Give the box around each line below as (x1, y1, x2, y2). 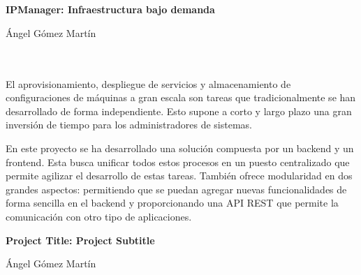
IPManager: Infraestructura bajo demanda (6, 2, 215, 17)
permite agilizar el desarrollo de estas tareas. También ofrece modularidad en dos (6, 168, 353, 183)
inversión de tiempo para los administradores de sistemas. (6, 117, 253, 132)
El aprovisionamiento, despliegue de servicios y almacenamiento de (6, 76, 291, 91)
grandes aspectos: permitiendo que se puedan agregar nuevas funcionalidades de (6, 181, 347, 196)
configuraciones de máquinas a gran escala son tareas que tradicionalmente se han (6, 90, 356, 105)
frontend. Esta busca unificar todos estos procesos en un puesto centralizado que (6, 154, 350, 169)
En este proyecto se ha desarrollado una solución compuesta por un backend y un (6, 140, 354, 155)
